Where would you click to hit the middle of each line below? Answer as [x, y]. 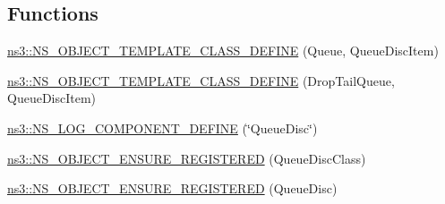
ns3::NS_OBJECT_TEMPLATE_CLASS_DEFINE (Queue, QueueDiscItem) [223, 51]
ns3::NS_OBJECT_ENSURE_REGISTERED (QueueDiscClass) [187, 158]
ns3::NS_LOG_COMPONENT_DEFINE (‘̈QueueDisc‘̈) [163, 127]
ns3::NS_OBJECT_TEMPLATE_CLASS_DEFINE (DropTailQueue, [201, 80]
